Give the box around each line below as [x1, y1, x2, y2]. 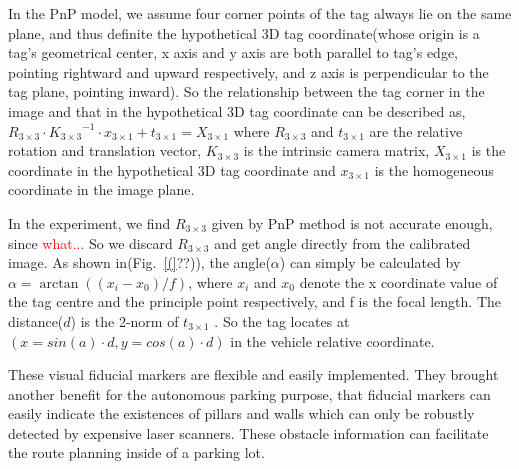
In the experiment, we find [8, 212, 171, 233]
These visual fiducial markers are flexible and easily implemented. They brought [8, 364, 499, 385]
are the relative [369, 120, 463, 141]
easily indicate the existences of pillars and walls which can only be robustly [8, 403, 475, 424]
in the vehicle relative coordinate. [230, 330, 435, 351]
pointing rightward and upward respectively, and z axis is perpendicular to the [8, 61, 489, 82]
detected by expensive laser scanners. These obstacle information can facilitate [8, 422, 489, 443]
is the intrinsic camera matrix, [243, 140, 430, 161]
